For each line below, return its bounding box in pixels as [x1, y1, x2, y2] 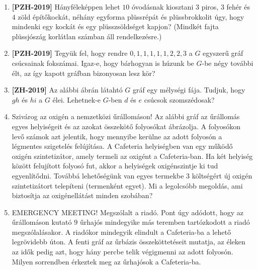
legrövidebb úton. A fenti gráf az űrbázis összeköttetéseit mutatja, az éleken [12, 236, 245, 247]
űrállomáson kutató [12, 217, 72, 227]
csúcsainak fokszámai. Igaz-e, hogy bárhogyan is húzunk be [12, 57, 194, 68]
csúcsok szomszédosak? [144, 94, 215, 105]
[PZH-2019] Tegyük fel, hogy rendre [12, 48, 128, 58]
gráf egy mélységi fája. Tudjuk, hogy [133, 84, 245, 95]
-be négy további [202, 57, 253, 68]
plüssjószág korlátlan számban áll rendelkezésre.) [12, 31, 162, 41]
